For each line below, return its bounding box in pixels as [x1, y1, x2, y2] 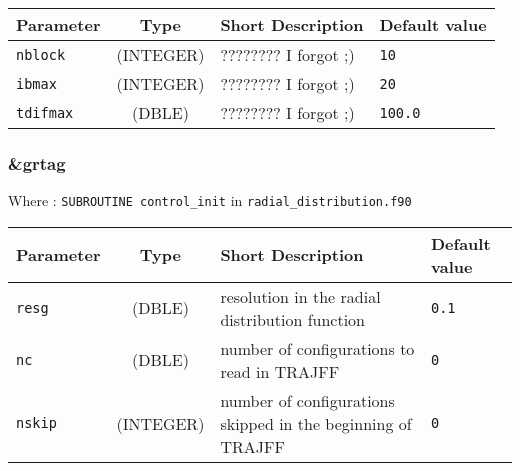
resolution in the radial [220, 284, 381, 308]
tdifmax [16, 104, 74, 121]
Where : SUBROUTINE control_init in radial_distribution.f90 [8, 190, 412, 211]
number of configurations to [220, 336, 415, 360]
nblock [16, 46, 66, 63]
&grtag [8, 150, 66, 175]
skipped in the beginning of [220, 411, 412, 435]
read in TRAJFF [220, 359, 340, 383]
